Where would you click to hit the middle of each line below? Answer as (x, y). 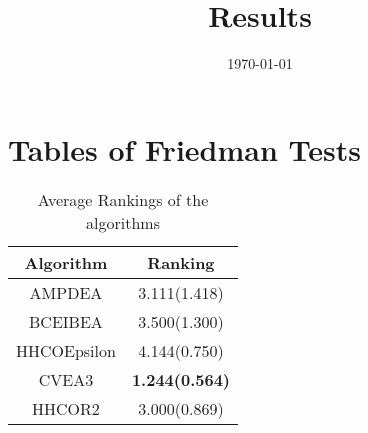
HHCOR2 (66, 408)
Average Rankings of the (123, 199)
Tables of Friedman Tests (184, 148)
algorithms (123, 222)
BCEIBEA (66, 321)
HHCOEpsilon (66, 350)
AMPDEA (66, 292)
